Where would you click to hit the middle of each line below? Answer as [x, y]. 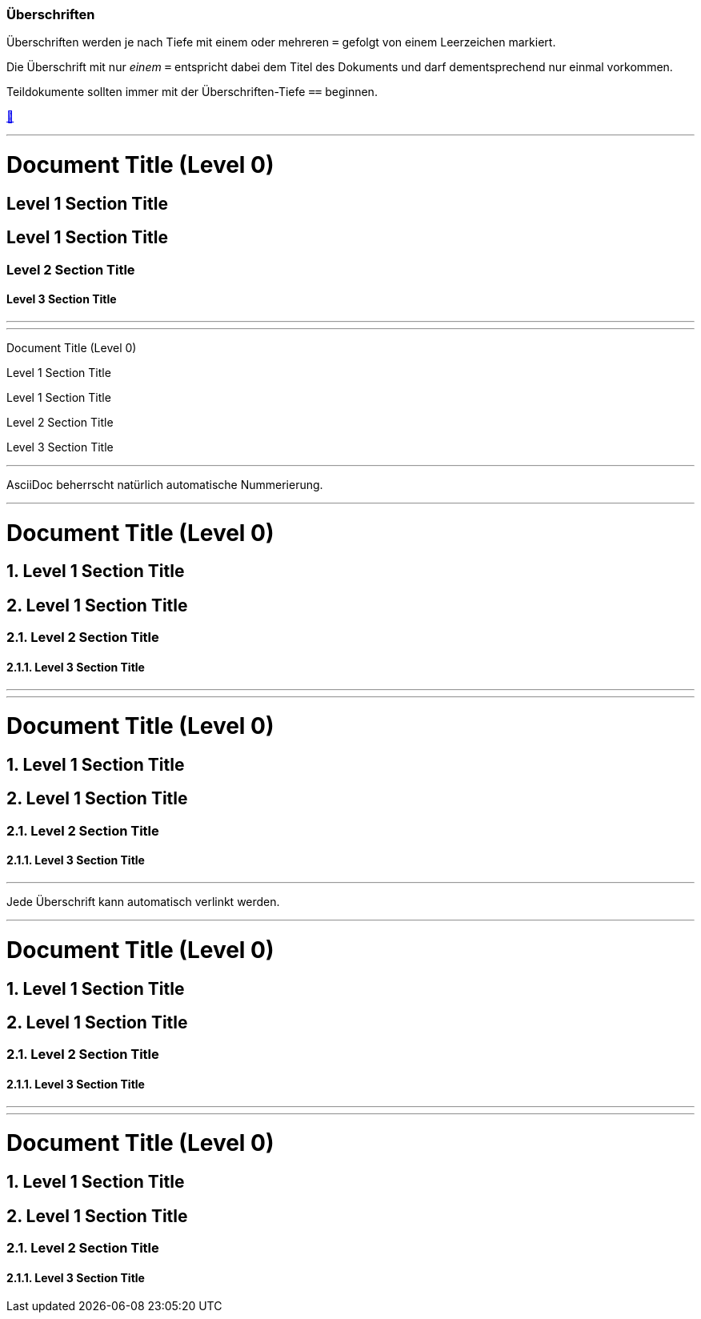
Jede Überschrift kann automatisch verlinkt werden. [143, 902]
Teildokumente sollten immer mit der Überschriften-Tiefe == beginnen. [192, 92]
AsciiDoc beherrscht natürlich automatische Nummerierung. [165, 484]
